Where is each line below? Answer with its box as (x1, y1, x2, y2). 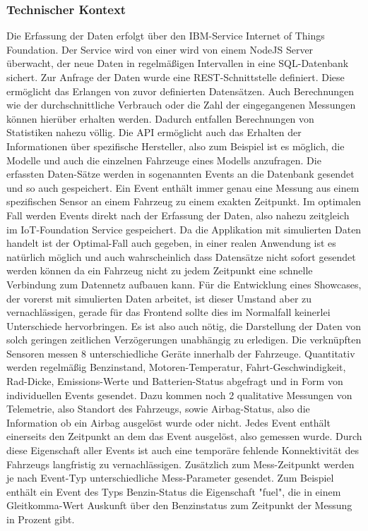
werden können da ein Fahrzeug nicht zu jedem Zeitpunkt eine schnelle (6, 263, 313, 278)
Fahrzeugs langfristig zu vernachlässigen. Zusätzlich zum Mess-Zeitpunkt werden (6, 456, 355, 471)
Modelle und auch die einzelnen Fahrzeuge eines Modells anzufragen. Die (6, 152, 321, 167)
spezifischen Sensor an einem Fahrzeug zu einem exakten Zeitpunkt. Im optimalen (6, 194, 362, 209)
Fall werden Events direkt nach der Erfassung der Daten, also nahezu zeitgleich (6, 207, 350, 222)
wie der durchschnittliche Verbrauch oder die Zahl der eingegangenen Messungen (6, 97, 356, 112)
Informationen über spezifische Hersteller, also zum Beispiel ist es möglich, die (6, 138, 345, 153)
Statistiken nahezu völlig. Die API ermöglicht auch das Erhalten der (6, 125, 302, 140)
